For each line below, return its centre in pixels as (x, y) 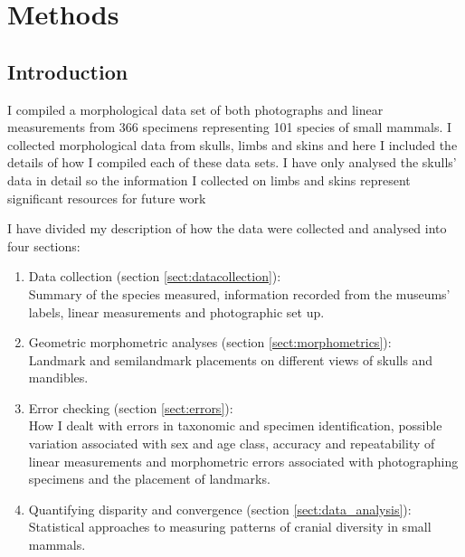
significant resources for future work (107, 198)
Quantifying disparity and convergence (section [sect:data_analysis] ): (220, 509)
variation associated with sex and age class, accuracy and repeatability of (232, 444)
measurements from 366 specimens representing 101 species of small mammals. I (230, 127)
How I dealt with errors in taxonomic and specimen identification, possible (235, 425)
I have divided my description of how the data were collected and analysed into (227, 228)
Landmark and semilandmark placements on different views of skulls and (231, 359)
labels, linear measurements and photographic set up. (176, 312)
